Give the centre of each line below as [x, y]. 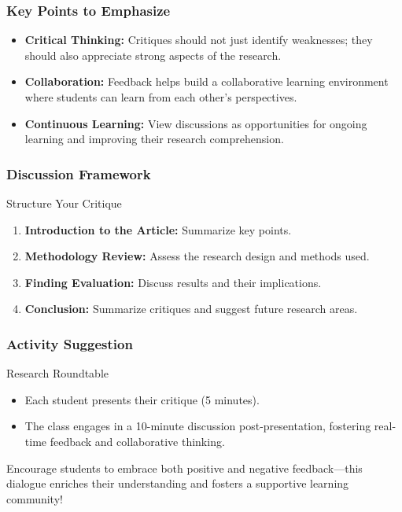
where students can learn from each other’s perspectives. [161, 97]
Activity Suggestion [70, 343]
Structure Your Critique [64, 203]
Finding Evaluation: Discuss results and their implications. [173, 282]
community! [35, 498]
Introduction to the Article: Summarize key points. [158, 229]
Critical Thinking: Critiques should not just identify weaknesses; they [199, 40]
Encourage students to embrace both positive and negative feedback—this [184, 468]
